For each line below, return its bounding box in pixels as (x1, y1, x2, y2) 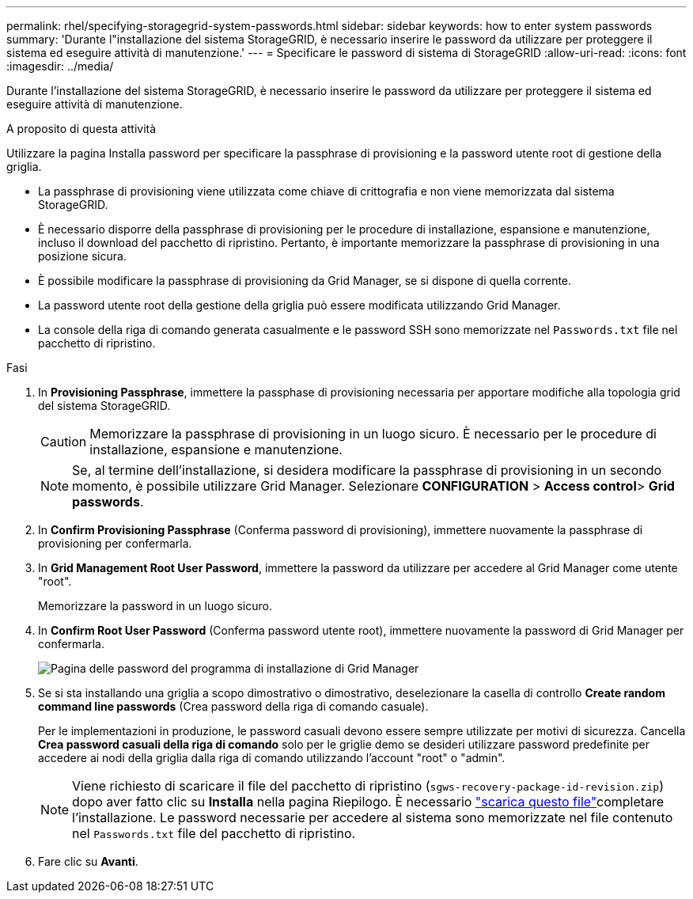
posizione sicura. (38, 249, 127, 263)
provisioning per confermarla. (38, 537, 192, 550)
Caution (40, 434, 87, 449)
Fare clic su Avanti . (38, 855, 138, 868)
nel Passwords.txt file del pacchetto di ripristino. (72, 825, 356, 841)
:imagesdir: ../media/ (6, 59, 114, 73)
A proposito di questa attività (6, 122, 157, 135)
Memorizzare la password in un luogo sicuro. (38, 599, 273, 613)
